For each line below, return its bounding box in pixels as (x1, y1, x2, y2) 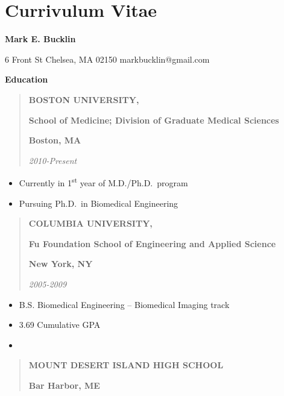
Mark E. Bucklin (5, 33, 76, 45)
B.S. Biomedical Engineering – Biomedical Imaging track (19, 298, 230, 310)
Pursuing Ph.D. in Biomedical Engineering (19, 196, 178, 209)
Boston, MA (28, 134, 81, 146)
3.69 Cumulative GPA (19, 318, 101, 331)
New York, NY (28, 257, 93, 270)
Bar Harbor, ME (28, 379, 100, 391)
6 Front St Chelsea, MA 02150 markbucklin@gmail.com (5, 52, 210, 65)
